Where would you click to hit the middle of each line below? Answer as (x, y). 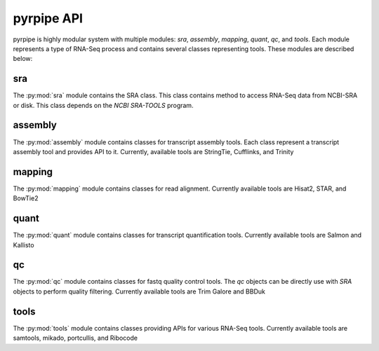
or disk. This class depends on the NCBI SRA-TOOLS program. (103, 105)
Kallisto (24, 245)
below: (23, 59)
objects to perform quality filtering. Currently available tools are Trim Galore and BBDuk (139, 291)
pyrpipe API (48, 18)
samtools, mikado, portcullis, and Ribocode (75, 338)
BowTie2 (26, 198)
